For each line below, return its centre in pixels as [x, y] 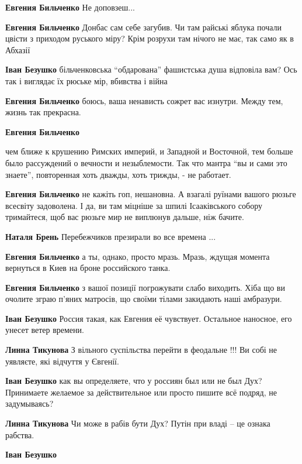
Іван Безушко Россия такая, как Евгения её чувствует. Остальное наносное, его [149, 318]
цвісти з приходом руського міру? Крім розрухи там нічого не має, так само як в [150, 38]
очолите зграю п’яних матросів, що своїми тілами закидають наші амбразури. [144, 299]
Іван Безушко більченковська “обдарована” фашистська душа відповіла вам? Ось [151, 69]
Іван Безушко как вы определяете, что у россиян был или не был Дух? [134, 381]
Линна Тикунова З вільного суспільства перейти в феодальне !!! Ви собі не [141, 350]
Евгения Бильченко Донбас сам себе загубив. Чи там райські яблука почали [144, 27]
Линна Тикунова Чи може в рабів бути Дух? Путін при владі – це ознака [138, 423]
